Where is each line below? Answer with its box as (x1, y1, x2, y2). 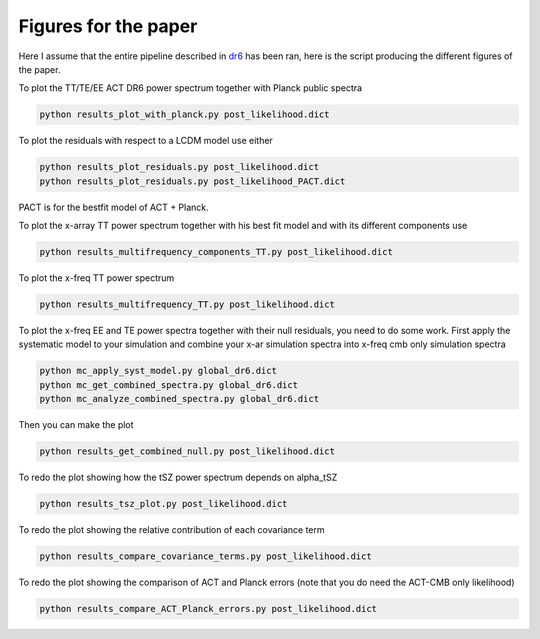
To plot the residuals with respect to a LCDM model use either (18, 135, 274, 147)
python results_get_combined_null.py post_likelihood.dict (39, 446, 335, 457)
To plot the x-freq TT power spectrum (18, 272, 175, 284)
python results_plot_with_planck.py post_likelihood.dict (39, 109, 330, 120)
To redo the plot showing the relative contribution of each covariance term (18, 524, 325, 536)
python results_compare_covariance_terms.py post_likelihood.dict (39, 551, 372, 562)
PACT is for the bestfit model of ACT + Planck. (18, 201, 209, 213)
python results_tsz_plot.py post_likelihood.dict (39, 498, 288, 510)
